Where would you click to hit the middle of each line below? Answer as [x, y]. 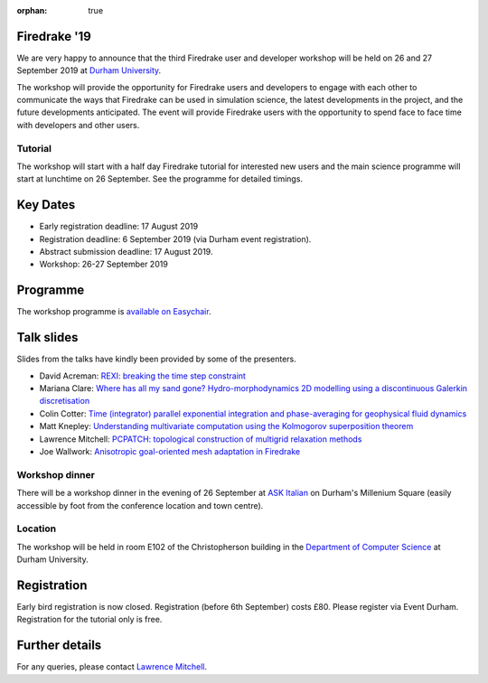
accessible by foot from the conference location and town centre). [140, 505]
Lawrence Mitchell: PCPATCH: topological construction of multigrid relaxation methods [201, 439]
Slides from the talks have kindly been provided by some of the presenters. [157, 359]
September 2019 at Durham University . [89, 70]
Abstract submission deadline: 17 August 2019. [126, 252]
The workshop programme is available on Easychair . [114, 312]
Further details [59, 646]
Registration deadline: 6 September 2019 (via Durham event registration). [175, 239]
